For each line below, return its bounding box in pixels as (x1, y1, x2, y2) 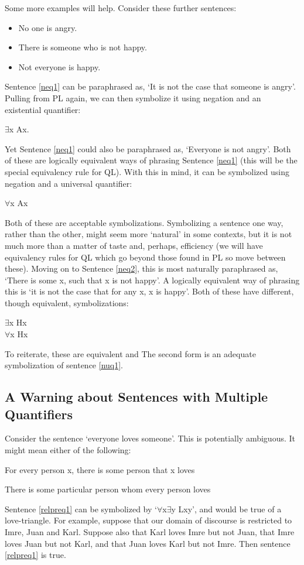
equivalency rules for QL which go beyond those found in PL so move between (5, 251, 286, 263)
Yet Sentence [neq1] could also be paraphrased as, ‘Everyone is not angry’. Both (5, 142, 291, 155)
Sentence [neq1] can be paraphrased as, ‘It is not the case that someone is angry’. (5, 80, 296, 93)
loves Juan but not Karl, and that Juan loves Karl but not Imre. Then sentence (5, 537, 291, 549)
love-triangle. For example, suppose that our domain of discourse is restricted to (5, 514, 292, 526)
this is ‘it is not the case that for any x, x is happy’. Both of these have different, (5, 285, 294, 297)
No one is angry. (18, 21, 77, 33)
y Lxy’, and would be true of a (171, 502, 282, 515)
